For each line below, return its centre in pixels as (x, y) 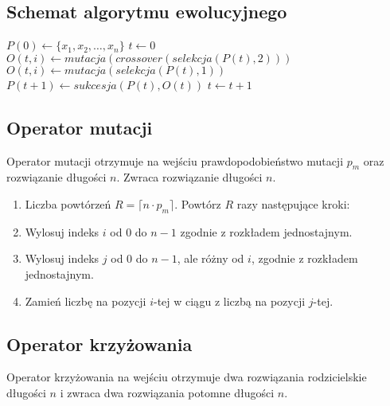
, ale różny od (211, 258)
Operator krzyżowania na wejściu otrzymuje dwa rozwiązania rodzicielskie (187, 377)
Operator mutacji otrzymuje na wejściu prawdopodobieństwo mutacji (175, 160)
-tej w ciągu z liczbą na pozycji (229, 301)
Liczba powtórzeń (68, 203)
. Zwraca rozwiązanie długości (189, 177)
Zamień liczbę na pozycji (86, 301)
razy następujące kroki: (293, 203)
